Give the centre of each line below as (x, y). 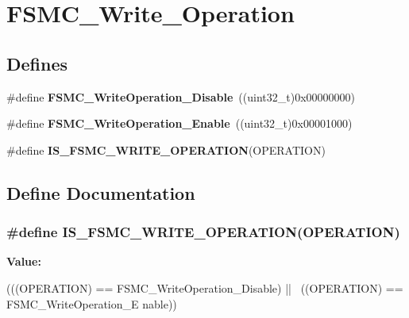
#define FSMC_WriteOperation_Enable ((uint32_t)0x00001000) (179, 123)
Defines (37, 63)
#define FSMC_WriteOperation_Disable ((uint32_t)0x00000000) (181, 96)
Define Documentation (101, 192)
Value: (24, 261)
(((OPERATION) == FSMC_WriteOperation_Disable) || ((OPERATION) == (205, 287)
